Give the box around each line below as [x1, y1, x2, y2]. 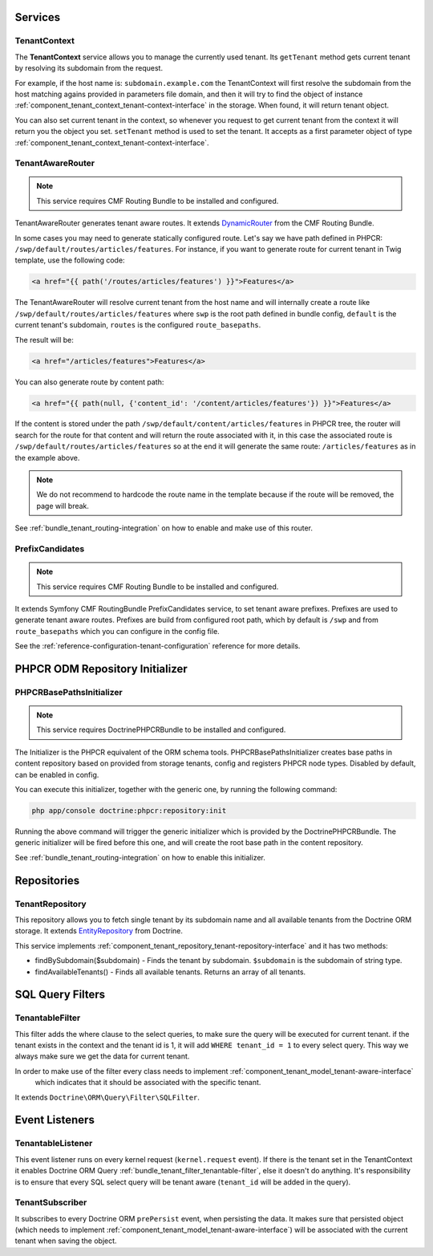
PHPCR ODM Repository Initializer [14, 662, 188, 676]
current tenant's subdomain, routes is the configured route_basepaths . [14, 320, 261, 330]
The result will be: [14, 335, 74, 344]
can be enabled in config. [14, 770, 99, 779]
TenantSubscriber [14, 1197, 87, 1208]
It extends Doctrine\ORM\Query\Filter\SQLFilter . [14, 1092, 200, 1102]
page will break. [36, 501, 90, 510]
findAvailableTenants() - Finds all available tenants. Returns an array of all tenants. [34, 967, 306, 977]
